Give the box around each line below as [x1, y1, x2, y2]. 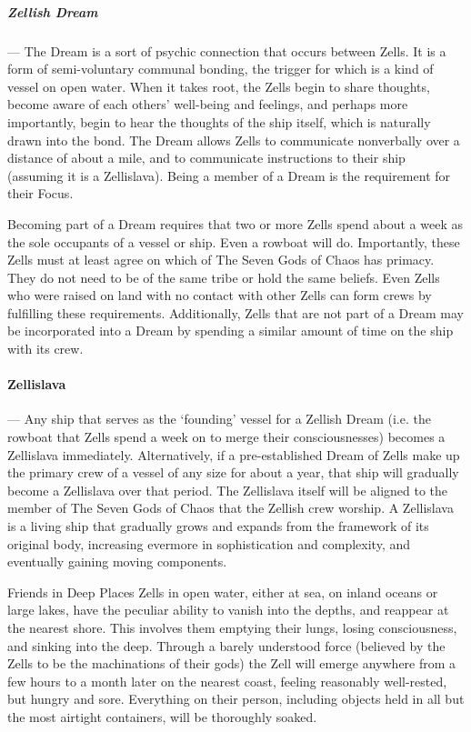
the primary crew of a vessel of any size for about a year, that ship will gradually [7, 463, 459, 482]
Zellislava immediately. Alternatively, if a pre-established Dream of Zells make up [7, 445, 460, 464]
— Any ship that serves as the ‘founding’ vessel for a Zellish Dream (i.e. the [7, 409, 431, 428]
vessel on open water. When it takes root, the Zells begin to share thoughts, [7, 76, 430, 95]
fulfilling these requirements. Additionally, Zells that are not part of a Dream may [7, 303, 464, 322]
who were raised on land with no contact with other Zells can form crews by [7, 286, 432, 305]
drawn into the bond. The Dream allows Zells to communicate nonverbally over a [7, 130, 460, 149]
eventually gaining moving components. [7, 552, 227, 571]
